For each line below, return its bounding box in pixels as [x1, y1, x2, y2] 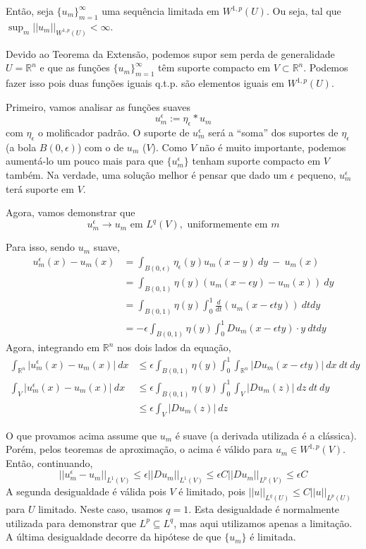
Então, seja [6, 4, 54, 18]
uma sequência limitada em [102, 4, 220, 18]
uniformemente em [187, 220, 268, 230]
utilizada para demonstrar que [6, 515, 136, 530]
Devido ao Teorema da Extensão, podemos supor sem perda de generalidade [6, 46, 335, 61]
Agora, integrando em [6, 340, 100, 355]
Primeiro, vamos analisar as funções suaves [6, 99, 191, 114]
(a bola [6, 139, 37, 154]
